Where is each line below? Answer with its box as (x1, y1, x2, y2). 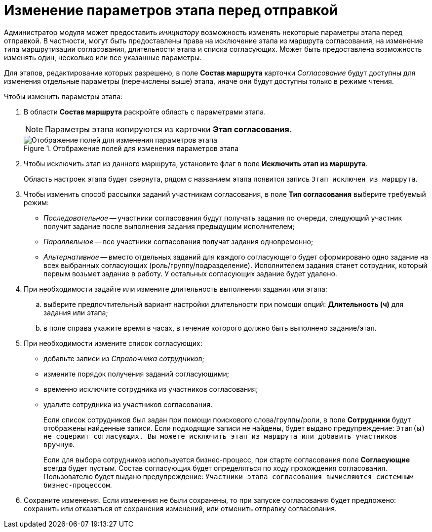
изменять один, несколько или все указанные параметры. (4, 53, 202, 62)
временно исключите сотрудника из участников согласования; (43, 384, 258, 393)
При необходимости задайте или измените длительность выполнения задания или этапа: (24, 284, 327, 293)
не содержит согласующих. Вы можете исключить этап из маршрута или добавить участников (43, 432, 397, 440)
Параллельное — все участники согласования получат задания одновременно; (43, 237, 314, 246)
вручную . (43, 440, 75, 449)
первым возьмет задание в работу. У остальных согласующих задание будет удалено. (43, 269, 337, 278)
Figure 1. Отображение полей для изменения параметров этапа (24, 144, 239, 152)
